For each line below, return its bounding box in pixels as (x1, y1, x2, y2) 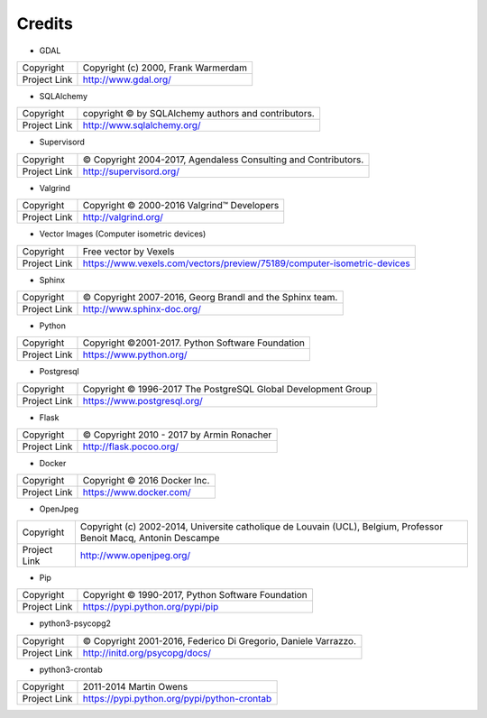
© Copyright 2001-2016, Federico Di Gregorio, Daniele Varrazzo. (82, 634, 356, 647)
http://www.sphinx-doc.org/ (82, 302, 202, 315)
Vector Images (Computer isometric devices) (39, 228, 207, 239)
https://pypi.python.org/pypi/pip (82, 601, 219, 613)
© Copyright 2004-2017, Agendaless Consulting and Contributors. (82, 153, 364, 166)
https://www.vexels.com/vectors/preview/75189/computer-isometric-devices (82, 257, 410, 270)
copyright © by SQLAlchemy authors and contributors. (82, 107, 315, 120)
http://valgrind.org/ (82, 211, 164, 224)
